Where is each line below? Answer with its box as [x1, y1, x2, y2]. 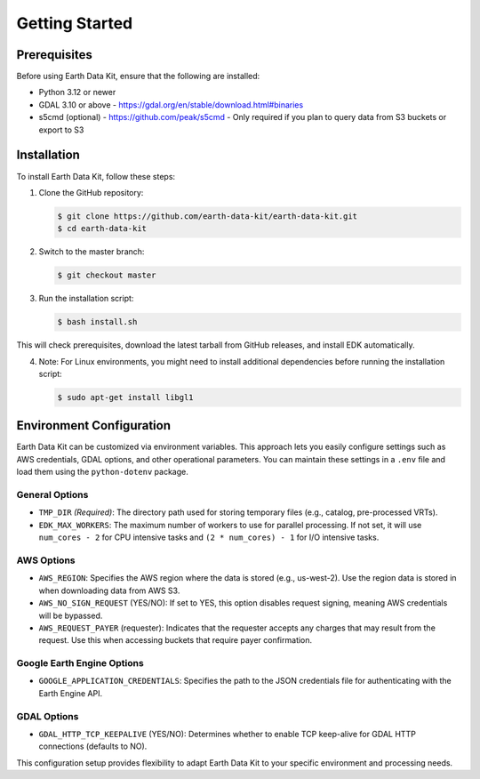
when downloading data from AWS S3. [38, 585, 180, 596]
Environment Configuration [16, 418, 171, 433]
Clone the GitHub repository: [38, 187, 144, 197]
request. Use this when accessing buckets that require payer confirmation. [38, 635, 313, 646]
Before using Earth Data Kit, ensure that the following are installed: [16, 71, 260, 82]
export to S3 [38, 124, 84, 135]
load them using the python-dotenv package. [16, 467, 188, 478]
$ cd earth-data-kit [57, 223, 147, 234]
